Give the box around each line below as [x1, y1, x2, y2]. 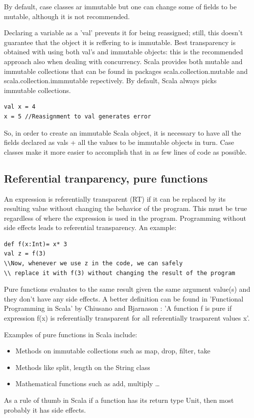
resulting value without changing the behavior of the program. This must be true [4, 203, 247, 213]
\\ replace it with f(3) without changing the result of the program [4, 269, 235, 277]
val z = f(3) [4, 250, 46, 257]
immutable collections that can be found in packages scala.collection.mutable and [4, 66, 248, 76]
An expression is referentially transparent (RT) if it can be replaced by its [4, 193, 226, 204]
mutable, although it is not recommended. [4, 11, 130, 21]
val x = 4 [4, 103, 36, 111]
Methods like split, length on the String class [15, 362, 150, 372]
